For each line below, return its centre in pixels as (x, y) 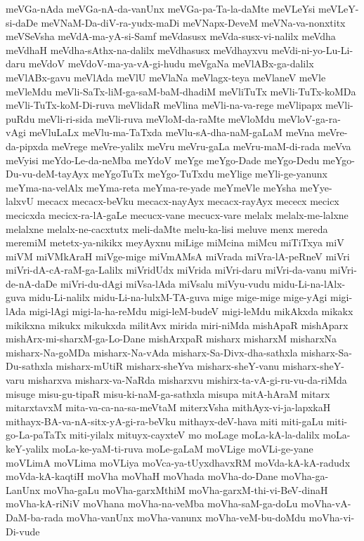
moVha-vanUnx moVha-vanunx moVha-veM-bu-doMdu (186, 517)
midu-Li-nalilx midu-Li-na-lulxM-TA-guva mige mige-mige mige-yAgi (178, 297)
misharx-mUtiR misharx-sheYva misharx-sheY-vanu (168, 366)
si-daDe (22, 22)
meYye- (316, 187)
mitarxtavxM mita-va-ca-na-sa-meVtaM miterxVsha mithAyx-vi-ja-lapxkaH (168, 407)
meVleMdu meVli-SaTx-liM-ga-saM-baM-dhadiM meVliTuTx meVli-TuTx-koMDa (181, 91)
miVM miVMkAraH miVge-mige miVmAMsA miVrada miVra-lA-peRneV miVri (178, 256)
